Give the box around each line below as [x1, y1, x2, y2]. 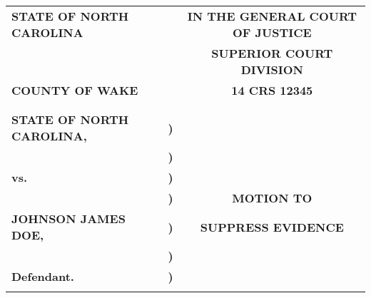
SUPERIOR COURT [211, 45, 333, 61]
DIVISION [240, 61, 304, 78]
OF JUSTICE [233, 24, 312, 41]
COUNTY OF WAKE [11, 82, 138, 98]
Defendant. [11, 268, 74, 284]
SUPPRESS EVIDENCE [200, 218, 344, 235]
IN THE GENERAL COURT [187, 8, 357, 24]
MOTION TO [232, 190, 312, 206]
